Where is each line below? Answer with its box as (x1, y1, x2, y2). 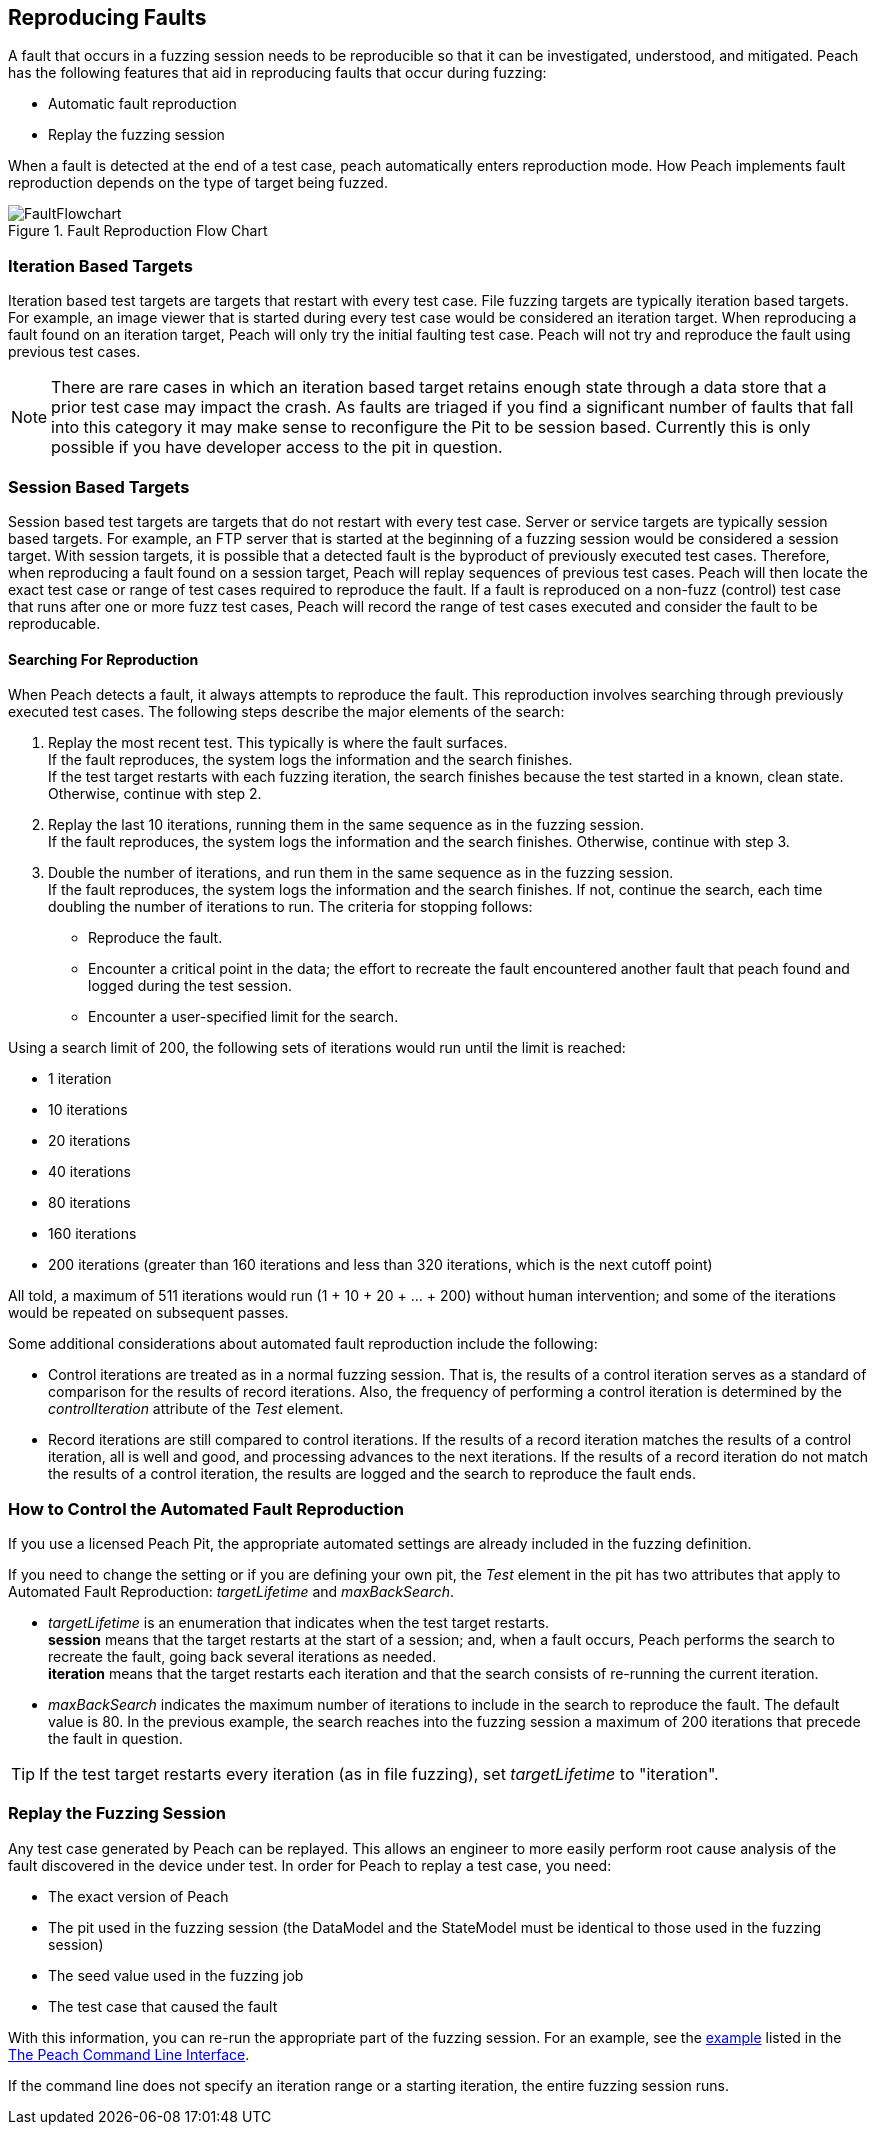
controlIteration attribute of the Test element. (48, 1400, 344, 1418)
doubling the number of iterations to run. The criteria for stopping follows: (48, 898, 533, 916)
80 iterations (48, 1194, 131, 1212)
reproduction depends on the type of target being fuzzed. (8, 174, 388, 192)
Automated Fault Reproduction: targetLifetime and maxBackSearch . (8, 1582, 455, 1600)
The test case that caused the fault (48, 1997, 278, 2015)
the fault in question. (48, 1729, 183, 1747)
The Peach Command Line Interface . (8, 2045, 250, 2063)
